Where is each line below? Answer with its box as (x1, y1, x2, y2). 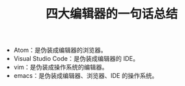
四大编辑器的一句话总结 (45, 6, 178, 22)
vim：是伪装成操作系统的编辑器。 (13, 63, 108, 72)
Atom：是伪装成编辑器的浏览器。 (13, 46, 108, 55)
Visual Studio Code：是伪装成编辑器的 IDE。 (13, 55, 139, 63)
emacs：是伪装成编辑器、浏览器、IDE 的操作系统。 (13, 72, 158, 80)
